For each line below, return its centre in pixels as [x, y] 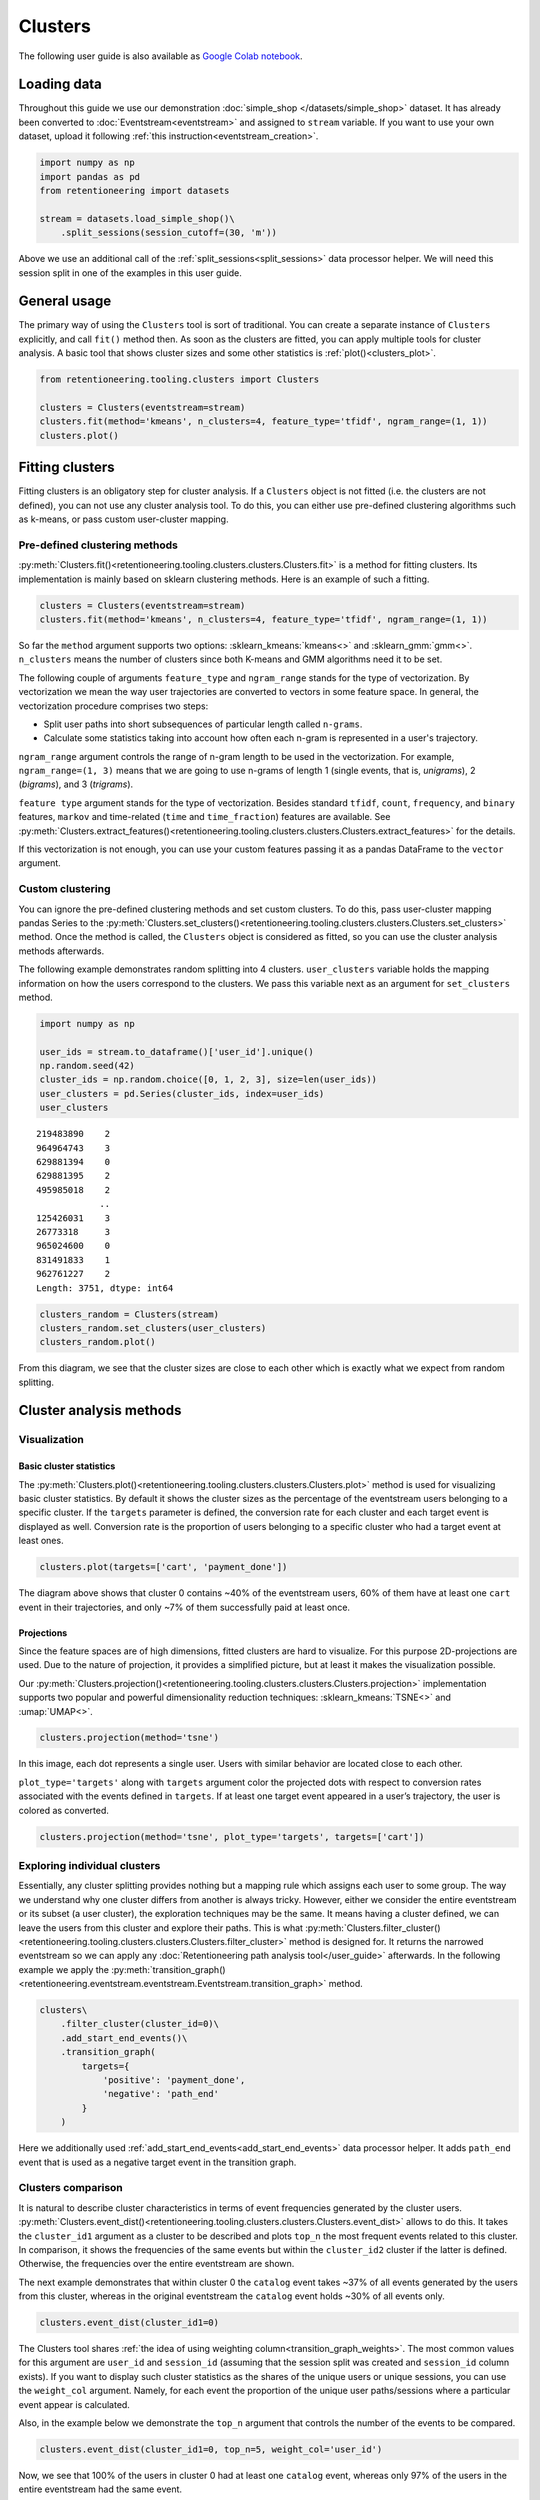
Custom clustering [64, 889]
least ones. [41, 1541]
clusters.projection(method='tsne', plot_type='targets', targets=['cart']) [232, 1836]
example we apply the [64, 1969]
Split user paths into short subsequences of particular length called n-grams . [203, 724]
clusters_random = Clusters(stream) [129, 1314]
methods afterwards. [61, 951]
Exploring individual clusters [89, 1865]
